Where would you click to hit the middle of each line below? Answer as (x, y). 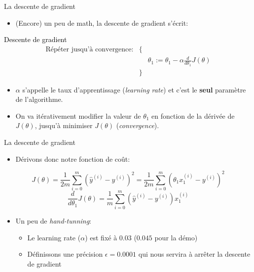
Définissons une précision (65, 254)
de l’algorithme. (39, 99)
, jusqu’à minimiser (64, 125)
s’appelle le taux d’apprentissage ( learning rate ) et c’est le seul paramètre (134, 89)
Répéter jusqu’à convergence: (90, 49)
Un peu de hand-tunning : (54, 221)
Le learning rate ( (54, 237)
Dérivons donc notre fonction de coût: (73, 159)
